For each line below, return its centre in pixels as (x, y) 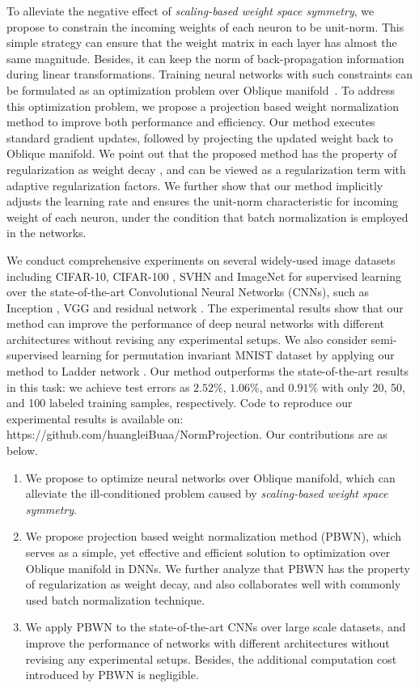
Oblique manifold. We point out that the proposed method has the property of (202, 153)
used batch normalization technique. (115, 599)
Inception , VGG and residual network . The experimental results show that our (205, 307)
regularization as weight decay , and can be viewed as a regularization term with (206, 169)
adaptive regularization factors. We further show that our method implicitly (195, 185)
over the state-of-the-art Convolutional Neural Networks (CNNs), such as (188, 292)
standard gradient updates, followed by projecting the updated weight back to (200, 137)
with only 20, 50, (363, 386)
